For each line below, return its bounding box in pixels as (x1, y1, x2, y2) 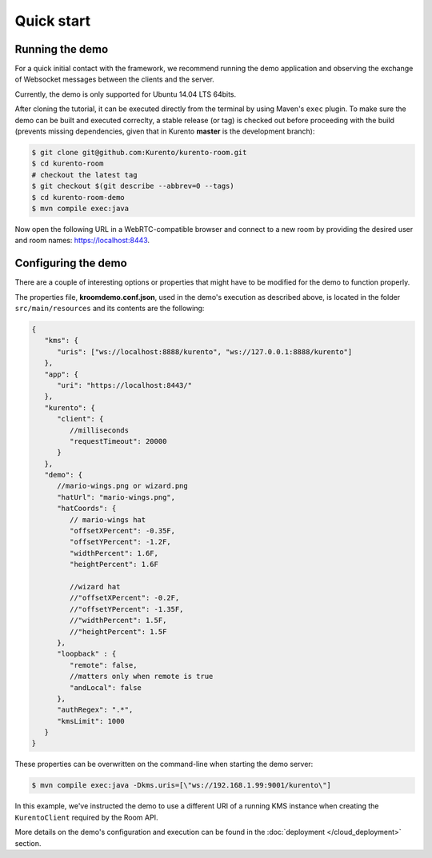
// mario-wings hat (69, 515, 146, 524)
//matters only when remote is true (69, 672, 214, 681)
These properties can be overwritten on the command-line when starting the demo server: (14, 760, 314, 769)
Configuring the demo (14, 257, 127, 270)
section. (14, 838, 42, 848)
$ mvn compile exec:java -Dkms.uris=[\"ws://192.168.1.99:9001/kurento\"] (31, 780, 332, 790)
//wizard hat (69, 582, 121, 591)
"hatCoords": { (57, 504, 117, 513)
